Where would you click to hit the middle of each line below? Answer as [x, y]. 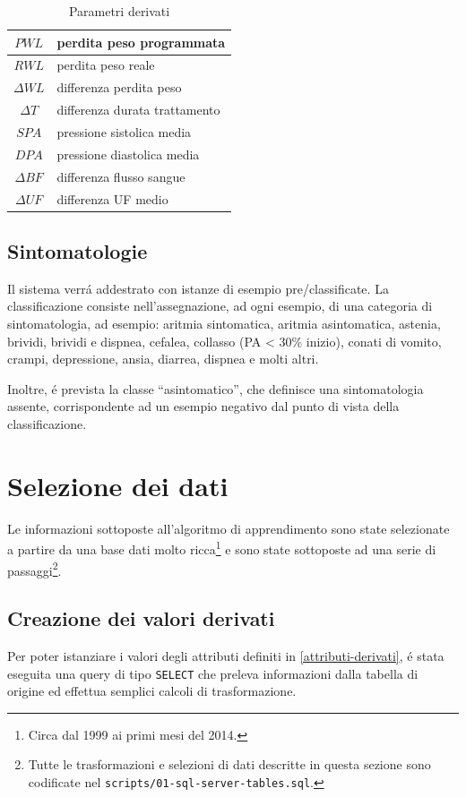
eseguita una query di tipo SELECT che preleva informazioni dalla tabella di [213, 673]
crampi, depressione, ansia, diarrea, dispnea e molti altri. [163, 359]
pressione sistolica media [124, 131]
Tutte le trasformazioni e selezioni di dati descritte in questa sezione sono [229, 764]
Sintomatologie [78, 250]
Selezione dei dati [118, 485]
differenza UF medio [112, 198]
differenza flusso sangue [121, 176]
